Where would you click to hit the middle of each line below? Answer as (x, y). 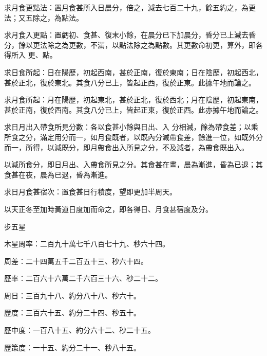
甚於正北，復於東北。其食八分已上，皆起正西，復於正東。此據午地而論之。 (130, 82)
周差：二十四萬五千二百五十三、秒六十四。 (76, 261)
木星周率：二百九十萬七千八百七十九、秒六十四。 (87, 244)
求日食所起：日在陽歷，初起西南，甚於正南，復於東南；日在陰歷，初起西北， (133, 72)
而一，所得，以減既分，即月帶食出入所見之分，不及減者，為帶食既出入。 (126, 147)
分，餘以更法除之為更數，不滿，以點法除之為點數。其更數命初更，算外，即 (130, 44)
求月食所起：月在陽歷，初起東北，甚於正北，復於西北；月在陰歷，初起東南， (133, 100)
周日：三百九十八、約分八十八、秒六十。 (72, 295)
